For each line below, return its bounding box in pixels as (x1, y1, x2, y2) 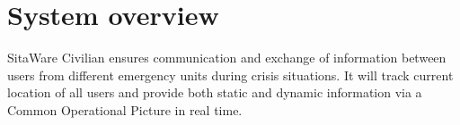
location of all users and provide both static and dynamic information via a (7, 83, 422, 102)
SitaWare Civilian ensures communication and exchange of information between (7, 48, 447, 67)
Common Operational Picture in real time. (7, 100, 243, 119)
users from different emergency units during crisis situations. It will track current (7, 65, 454, 84)
